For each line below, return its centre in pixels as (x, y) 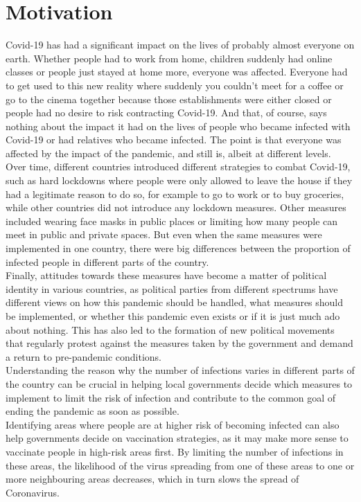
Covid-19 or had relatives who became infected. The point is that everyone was (174, 140)
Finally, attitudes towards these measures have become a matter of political (166, 275)
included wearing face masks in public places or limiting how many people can (172, 221)
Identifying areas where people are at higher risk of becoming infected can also (173, 424)
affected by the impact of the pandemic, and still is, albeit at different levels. (168, 153)
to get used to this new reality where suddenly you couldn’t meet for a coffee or (175, 85)
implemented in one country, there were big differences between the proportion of (178, 248)
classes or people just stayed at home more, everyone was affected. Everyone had (177, 72)
